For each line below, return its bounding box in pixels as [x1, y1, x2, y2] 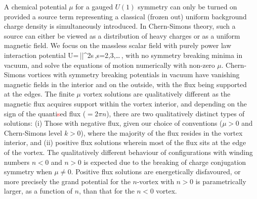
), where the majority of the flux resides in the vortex [81, 127, 243, 138]
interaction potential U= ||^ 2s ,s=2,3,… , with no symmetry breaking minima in [4, 50, 243, 60]
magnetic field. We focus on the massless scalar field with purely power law [4, 40, 231, 50]
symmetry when [4, 166, 52, 177]
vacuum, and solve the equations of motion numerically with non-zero [4, 59, 215, 70]
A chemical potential [4, 1, 67, 11]
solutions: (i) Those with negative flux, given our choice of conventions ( [4, 118, 222, 128]
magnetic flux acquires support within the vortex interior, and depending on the [4, 98, 247, 108]
